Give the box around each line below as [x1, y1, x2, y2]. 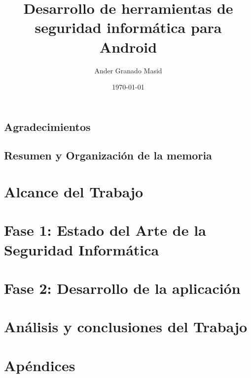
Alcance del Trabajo [4, 182, 143, 202]
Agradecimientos [4, 119, 91, 134]
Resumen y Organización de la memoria [4, 148, 212, 163]
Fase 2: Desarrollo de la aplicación [4, 278, 241, 298]
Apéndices [4, 355, 75, 375]
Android [99, 36, 157, 57]
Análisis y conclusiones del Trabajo [4, 316, 248, 337]
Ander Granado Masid [94, 65, 162, 75]
